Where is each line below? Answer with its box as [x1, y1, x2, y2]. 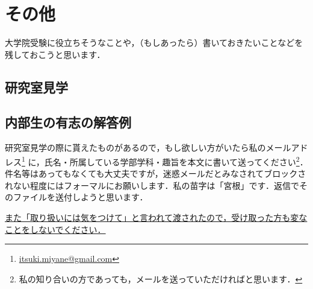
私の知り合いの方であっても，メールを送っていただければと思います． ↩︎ [19, 272, 303, 285]
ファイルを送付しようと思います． [13, 191, 148, 203]
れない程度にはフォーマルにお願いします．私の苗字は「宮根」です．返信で [5, 179, 299, 191]
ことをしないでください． [5, 223, 106, 235]
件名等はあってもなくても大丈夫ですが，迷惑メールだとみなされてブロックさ [5, 167, 306, 180]
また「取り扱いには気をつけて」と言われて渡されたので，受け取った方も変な [5, 211, 308, 223]
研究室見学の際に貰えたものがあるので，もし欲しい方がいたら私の [5, 141, 266, 154]
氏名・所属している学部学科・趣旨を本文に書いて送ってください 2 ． [44, 153, 308, 168]
